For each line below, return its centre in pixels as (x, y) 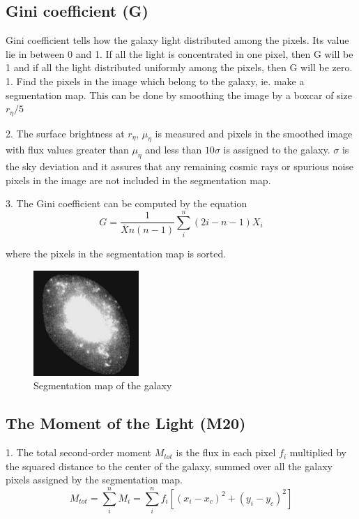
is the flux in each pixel (226, 452)
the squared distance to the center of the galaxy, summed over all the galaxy (169, 466)
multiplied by (318, 452)
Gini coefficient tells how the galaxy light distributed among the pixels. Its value (177, 40)
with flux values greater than (67, 150)
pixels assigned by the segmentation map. (94, 480)
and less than (174, 150)
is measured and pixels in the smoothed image (254, 133)
